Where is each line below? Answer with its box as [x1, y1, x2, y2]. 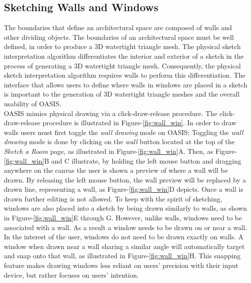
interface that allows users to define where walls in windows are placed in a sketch [4, 79, 248, 89]
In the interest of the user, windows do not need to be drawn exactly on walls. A [4, 232, 244, 242]
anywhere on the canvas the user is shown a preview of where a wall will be [4, 165, 228, 175]
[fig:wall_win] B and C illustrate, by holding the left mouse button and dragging [4, 155, 241, 166]
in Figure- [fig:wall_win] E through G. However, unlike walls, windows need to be [4, 213, 242, 223]
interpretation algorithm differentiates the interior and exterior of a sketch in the [4, 50, 244, 61]
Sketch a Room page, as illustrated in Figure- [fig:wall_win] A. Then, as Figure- [4, 146, 237, 156]
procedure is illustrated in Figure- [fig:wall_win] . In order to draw [42, 117, 236, 128]
